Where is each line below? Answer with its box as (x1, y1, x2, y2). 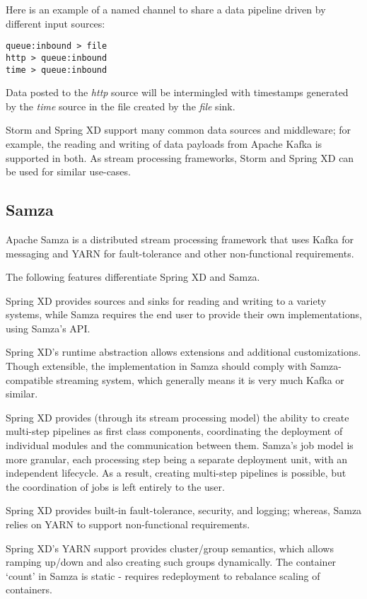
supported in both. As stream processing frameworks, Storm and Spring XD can (6, 150, 354, 165)
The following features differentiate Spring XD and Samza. (6, 269, 260, 284)
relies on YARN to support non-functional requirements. (6, 517, 250, 532)
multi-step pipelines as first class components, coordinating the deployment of (6, 424, 343, 438)
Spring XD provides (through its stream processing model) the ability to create (6, 409, 349, 424)
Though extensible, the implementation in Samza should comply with (6, 359, 308, 373)
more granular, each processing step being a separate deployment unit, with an (6, 451, 348, 466)
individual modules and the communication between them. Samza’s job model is (6, 438, 354, 453)
